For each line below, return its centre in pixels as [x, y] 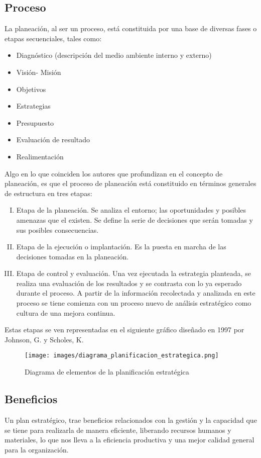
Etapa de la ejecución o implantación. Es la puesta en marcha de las [121, 247]
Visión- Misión [39, 72]
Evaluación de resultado [53, 140]
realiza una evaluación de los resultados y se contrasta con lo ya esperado [129, 283]
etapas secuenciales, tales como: [53, 38]
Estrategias [33, 106]
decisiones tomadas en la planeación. [73, 256]
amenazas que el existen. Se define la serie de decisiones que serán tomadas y [135, 219]
